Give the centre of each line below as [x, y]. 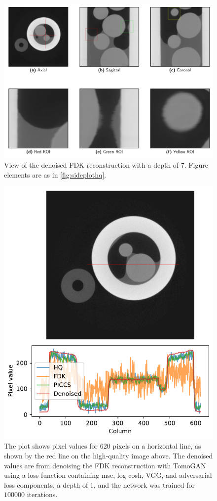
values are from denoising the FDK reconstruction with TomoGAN [105, 465]
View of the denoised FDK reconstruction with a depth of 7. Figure [106, 165]
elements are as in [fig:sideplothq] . [55, 174]
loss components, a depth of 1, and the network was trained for [99, 484]
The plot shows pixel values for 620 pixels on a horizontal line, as [103, 446]
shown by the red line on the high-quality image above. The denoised [108, 456]
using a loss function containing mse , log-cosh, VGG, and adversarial [108, 475]
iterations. [42, 494]
